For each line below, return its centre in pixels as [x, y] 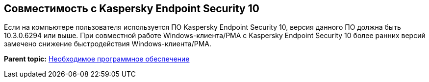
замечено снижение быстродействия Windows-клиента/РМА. [108, 44]
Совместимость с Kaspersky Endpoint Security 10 [132, 9]
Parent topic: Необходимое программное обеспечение [97, 59]
